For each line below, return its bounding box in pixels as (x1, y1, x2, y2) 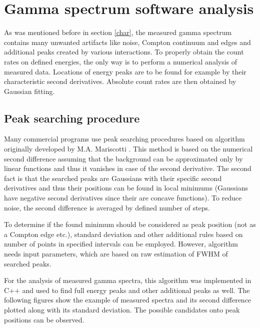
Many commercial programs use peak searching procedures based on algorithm (4, 133, 245, 144)
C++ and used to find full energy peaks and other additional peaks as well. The (4, 284, 250, 295)
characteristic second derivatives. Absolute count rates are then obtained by (4, 76, 236, 86)
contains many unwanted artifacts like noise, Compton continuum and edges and (4, 36, 251, 47)
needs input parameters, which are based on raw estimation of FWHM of (4, 248, 228, 259)
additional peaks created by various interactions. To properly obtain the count (4, 46, 244, 57)
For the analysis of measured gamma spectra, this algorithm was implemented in (4, 275, 251, 285)
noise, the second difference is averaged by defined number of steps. (4, 202, 210, 212)
